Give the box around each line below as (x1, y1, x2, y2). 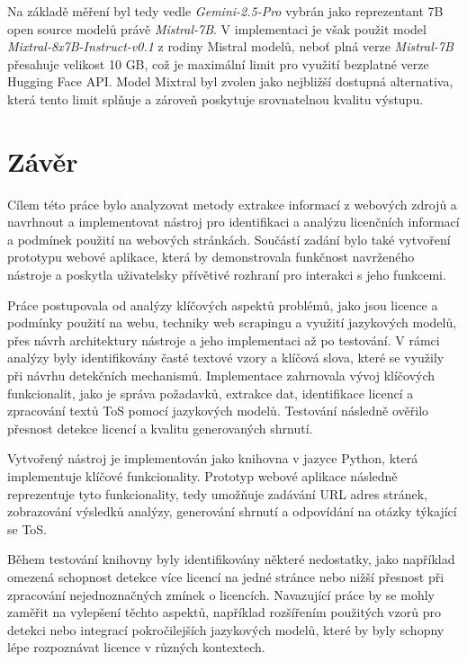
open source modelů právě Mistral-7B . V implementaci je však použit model (7, 19, 427, 38)
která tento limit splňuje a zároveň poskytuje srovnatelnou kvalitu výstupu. (7, 89, 424, 108)
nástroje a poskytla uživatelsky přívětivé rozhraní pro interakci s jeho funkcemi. (7, 265, 446, 284)
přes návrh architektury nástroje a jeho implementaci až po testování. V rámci (7, 330, 440, 349)
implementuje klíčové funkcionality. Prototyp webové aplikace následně (7, 467, 398, 485)
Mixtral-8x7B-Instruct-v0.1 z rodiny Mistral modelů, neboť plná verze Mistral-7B (7, 37, 454, 56)
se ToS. (7, 519, 48, 538)
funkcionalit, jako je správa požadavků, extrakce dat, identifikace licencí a (7, 383, 414, 402)
